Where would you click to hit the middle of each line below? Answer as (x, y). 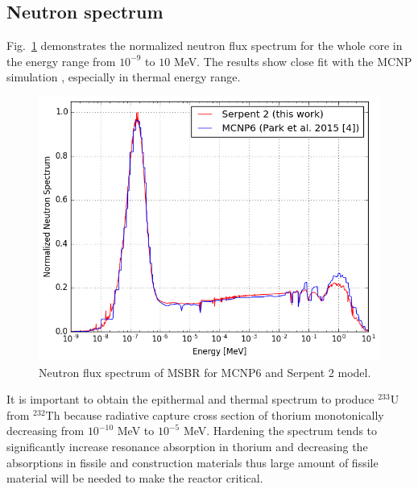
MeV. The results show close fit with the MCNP (293, 61)
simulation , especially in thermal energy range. (124, 77)
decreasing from (46, 431)
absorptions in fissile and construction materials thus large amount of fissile (192, 462)
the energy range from (61, 61)
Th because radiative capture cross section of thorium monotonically (215, 414)
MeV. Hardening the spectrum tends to (280, 431)
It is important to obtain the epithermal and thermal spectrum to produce (190, 399)
